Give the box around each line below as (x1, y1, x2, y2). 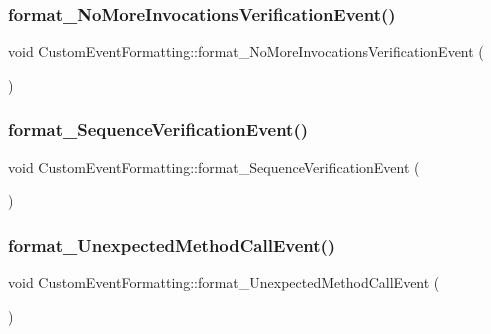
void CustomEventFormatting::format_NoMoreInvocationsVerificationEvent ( (8, 41, 484, 62)
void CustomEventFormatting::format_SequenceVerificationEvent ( (8, 156, 420, 177)
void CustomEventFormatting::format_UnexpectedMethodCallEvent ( (8, 272, 440, 293)
